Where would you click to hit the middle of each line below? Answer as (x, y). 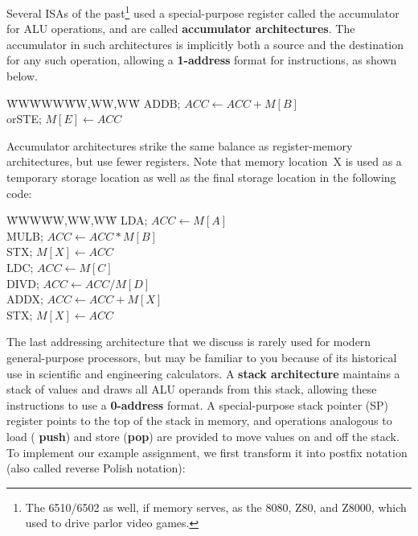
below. (22, 76)
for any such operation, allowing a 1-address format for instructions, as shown (202, 60)
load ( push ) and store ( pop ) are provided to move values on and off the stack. (203, 436)
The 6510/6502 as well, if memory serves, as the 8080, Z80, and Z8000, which (216, 507)
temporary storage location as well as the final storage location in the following (201, 177)
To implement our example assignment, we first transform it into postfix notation (207, 452)
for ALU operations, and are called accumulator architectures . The (181, 29)
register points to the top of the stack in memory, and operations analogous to (199, 421)
